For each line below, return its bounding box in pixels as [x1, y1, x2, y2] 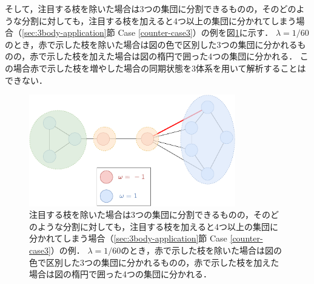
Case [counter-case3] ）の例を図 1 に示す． [118, 26, 273, 39]
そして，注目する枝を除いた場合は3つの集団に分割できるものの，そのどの [5, 2, 296, 15]
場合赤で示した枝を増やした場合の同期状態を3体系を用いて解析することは [13, 61, 306, 74]
